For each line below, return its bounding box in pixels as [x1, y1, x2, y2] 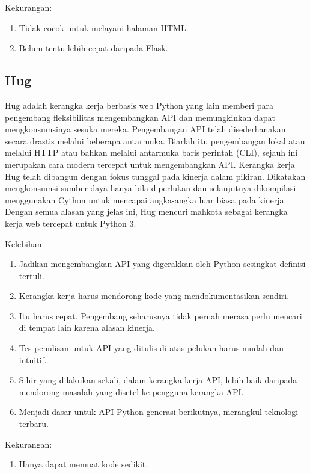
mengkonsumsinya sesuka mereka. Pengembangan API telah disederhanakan [5, 123, 286, 135]
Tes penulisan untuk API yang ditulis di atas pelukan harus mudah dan [19, 342, 284, 354]
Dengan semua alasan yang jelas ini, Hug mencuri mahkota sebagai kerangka [5, 205, 288, 218]
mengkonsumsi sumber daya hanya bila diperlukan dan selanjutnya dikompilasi [5, 182, 296, 194]
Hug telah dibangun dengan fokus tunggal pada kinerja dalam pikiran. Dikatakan [5, 170, 306, 182]
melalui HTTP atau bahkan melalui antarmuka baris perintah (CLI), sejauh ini [5, 146, 298, 159]
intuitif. [19, 353, 47, 366]
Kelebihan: [5, 237, 44, 250]
